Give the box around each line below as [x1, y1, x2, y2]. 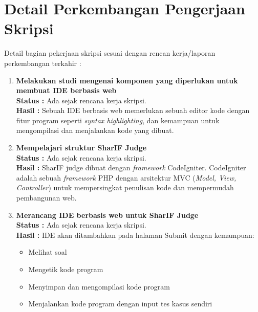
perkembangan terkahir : [4, 57, 81, 68]
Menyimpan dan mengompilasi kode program [28, 281, 170, 292]
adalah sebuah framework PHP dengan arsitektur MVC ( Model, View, [16, 172, 236, 183]
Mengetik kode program [28, 264, 103, 274]
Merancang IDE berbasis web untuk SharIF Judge [16, 209, 199, 220]
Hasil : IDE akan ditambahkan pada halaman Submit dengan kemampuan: [16, 229, 254, 240]
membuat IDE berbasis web [16, 85, 117, 96]
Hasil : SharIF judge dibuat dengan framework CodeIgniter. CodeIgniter [16, 162, 246, 173]
